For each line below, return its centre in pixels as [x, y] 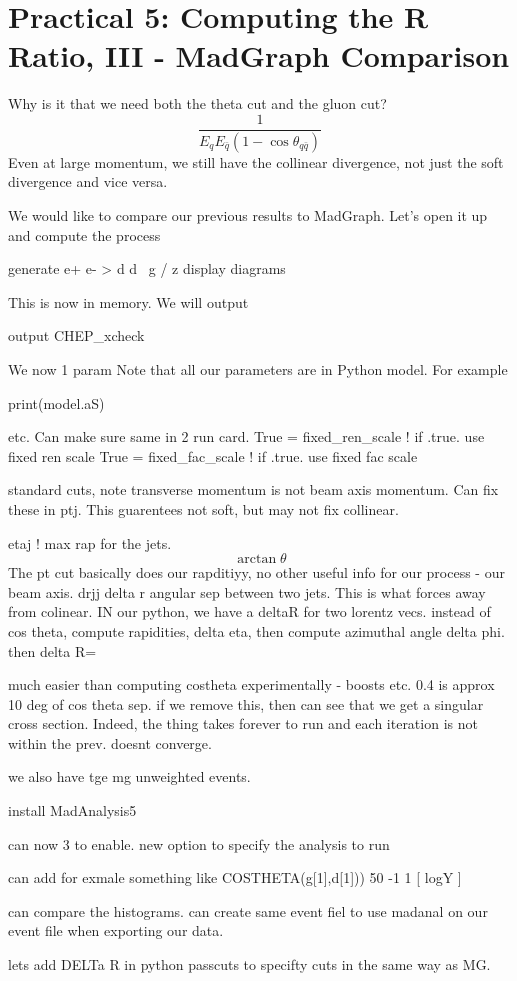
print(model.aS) [56, 402]
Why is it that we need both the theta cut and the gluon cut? [197, 103]
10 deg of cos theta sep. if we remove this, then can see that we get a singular [246, 703]
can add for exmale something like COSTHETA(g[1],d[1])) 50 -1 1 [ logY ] [235, 877]
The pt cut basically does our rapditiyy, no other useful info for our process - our [256, 572]
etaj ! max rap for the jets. [90, 542]
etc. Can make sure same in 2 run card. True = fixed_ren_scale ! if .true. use [246, 436]
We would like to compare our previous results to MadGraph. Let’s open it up [248, 215]
